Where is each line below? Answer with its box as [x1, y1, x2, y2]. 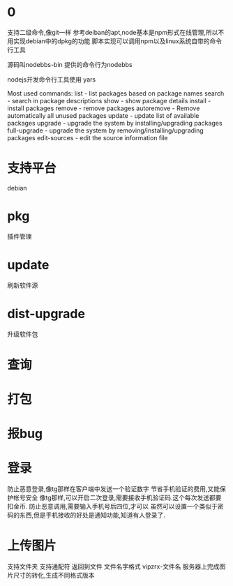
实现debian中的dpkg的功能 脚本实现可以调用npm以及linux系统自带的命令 [13, 36, 222, 45]
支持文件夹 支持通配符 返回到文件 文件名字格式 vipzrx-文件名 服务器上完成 [7, 562, 220, 571]
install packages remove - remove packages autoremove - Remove [7, 104, 200, 112]
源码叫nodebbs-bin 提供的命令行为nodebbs [7, 60, 133, 68]
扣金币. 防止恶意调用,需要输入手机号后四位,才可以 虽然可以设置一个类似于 [7, 502, 218, 511]
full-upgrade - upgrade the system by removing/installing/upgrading [7, 126, 204, 135]
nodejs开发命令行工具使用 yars [7, 75, 96, 84]
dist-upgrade [7, 306, 86, 322]
